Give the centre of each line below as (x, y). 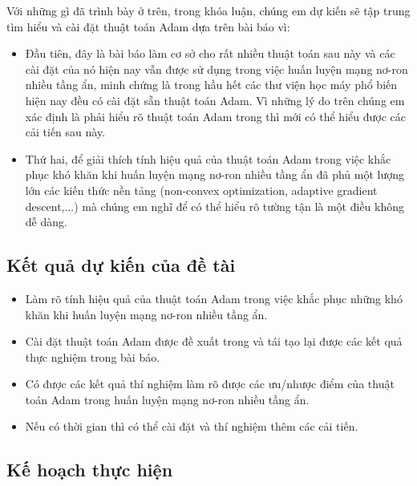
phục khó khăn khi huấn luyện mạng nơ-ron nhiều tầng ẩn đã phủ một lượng (215, 174)
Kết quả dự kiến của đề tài (121, 265)
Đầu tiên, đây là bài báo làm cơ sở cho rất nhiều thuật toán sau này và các (210, 53)
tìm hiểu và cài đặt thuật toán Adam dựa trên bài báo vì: (148, 26)
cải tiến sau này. (65, 132)
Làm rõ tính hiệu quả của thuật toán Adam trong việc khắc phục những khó (214, 298)
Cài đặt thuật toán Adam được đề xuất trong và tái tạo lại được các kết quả (214, 341)
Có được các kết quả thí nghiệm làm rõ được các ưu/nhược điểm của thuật (210, 384)
